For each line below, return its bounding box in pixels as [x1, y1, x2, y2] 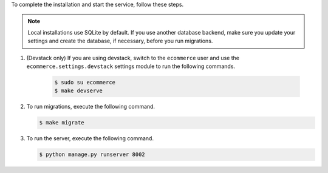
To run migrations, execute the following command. [26, 103, 155, 110]
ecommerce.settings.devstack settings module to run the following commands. [26, 63, 236, 70]
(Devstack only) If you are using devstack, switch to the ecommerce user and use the [26, 54, 240, 61]
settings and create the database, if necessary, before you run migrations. [27, 37, 213, 45]
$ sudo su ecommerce [54, 79, 115, 86]
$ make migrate [39, 119, 84, 126]
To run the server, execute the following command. [26, 135, 154, 142]
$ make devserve [54, 87, 103, 94]
